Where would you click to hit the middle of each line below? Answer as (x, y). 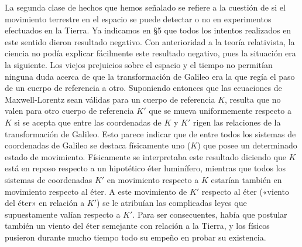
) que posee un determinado (247, 145)
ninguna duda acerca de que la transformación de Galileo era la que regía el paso (150, 76)
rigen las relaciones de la (237, 122)
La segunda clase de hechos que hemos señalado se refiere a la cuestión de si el (145, 7)
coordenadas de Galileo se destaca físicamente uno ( (98, 145)
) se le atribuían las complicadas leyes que (172, 203)
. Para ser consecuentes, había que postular (210, 214)
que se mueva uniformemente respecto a (220, 111)
